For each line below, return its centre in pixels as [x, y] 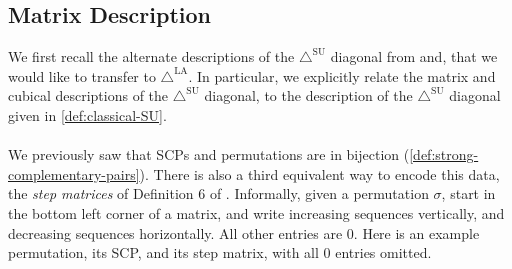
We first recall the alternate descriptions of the [151, 56]
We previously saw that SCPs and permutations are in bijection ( [209, 154]
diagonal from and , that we [414, 56]
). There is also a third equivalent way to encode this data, [319, 173]
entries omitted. [383, 252]
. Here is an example [416, 232]
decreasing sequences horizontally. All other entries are [175, 232]
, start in [468, 193]
